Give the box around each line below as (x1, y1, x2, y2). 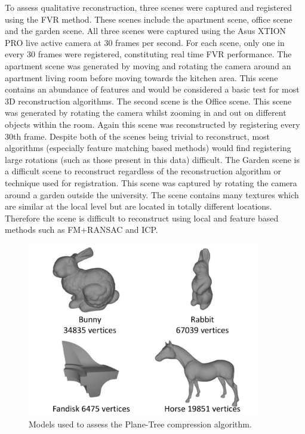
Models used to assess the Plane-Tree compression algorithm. (29, 418, 252, 430)
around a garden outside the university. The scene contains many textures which (5, 188, 299, 201)
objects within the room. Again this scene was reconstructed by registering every (5, 118, 300, 130)
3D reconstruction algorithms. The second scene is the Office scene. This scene (5, 94, 292, 107)
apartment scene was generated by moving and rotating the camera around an (5, 59, 291, 72)
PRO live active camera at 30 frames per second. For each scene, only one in (5, 36, 285, 48)
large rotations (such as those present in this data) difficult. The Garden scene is (5, 153, 300, 165)
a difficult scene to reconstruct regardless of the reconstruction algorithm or (5, 165, 282, 177)
